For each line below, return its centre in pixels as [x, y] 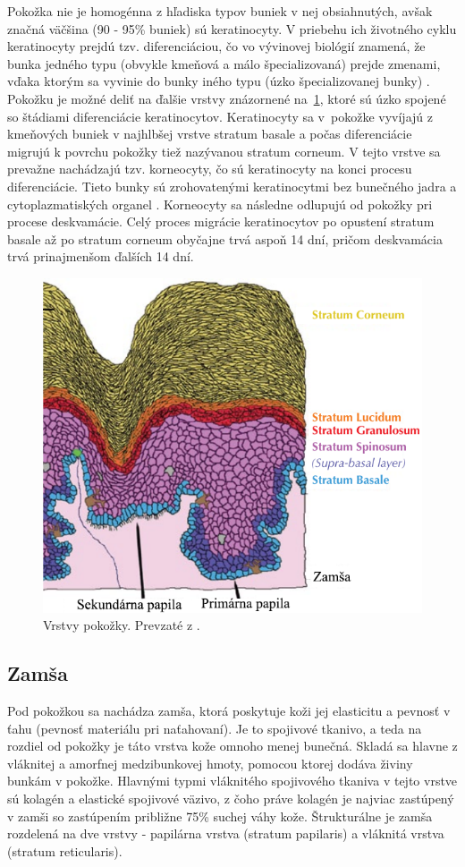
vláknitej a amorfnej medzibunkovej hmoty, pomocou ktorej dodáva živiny [210, 763]
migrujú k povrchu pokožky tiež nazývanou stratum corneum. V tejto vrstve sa [224, 151]
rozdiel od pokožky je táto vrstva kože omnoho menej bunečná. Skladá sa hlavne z [232, 746]
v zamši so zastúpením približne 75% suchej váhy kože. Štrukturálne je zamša [220, 816]
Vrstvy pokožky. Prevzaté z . [122, 625]
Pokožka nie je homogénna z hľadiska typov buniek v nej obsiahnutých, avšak [220, 11]
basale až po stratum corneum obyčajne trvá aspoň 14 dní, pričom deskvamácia [225, 238]
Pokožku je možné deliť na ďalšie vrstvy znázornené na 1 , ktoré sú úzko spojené [227, 98]
